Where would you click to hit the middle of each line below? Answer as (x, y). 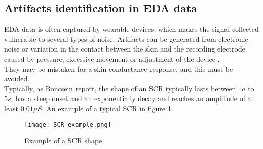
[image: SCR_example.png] (68, 125)
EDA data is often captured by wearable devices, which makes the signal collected (131, 29)
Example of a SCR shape (63, 141)
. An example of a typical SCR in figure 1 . (107, 108)
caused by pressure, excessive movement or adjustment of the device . (112, 58)
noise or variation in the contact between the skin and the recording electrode (125, 49)
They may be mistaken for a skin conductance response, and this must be (119, 68)
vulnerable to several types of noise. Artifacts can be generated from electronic (126, 39)
